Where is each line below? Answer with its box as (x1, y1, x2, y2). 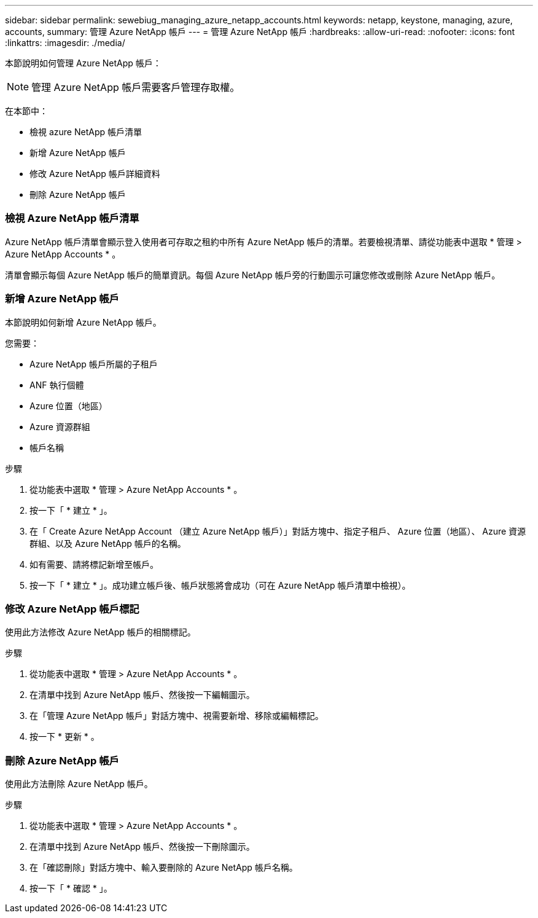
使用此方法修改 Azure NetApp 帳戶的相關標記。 (5, 627, 196, 638)
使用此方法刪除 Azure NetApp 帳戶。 (5, 779, 153, 789)
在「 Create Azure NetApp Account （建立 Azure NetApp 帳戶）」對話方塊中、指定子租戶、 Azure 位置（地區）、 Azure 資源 (29, 525, 526, 536)
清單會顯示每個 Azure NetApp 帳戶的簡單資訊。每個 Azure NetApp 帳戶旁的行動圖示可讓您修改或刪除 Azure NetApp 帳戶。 (5, 269, 501, 280)
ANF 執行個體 (29, 379, 84, 390)
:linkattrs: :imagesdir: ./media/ (5, 37, 125, 48)
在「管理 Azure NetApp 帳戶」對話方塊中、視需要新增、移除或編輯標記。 (29, 710, 324, 721)
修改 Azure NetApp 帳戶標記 (5, 602, 139, 615)
